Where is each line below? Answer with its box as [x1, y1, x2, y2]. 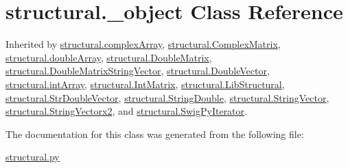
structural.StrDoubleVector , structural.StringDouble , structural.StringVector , [5, 90, 329, 104]
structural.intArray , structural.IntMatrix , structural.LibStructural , [5, 76, 285, 91]
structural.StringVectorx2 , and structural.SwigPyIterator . [5, 104, 247, 118]
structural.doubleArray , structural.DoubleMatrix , [5, 50, 212, 64]
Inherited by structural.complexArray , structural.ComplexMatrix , [5, 37, 281, 51]
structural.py [5, 150, 60, 164]
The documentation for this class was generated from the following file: [5, 126, 304, 141]
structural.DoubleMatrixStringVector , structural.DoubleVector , [5, 64, 270, 78]
